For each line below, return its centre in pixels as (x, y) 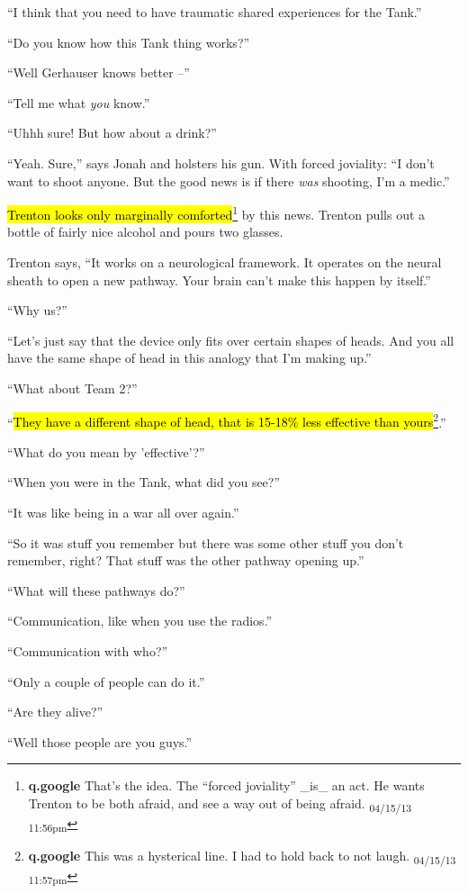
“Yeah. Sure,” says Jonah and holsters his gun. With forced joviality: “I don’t (221, 162)
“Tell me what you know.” (79, 102)
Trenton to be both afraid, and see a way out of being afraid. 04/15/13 (220, 804)
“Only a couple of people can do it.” (106, 681)
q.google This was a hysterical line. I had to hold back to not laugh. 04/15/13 (242, 857)
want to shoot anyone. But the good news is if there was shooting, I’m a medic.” (229, 180)
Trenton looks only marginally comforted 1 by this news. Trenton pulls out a (216, 213)
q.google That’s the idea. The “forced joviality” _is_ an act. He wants (226, 785)
